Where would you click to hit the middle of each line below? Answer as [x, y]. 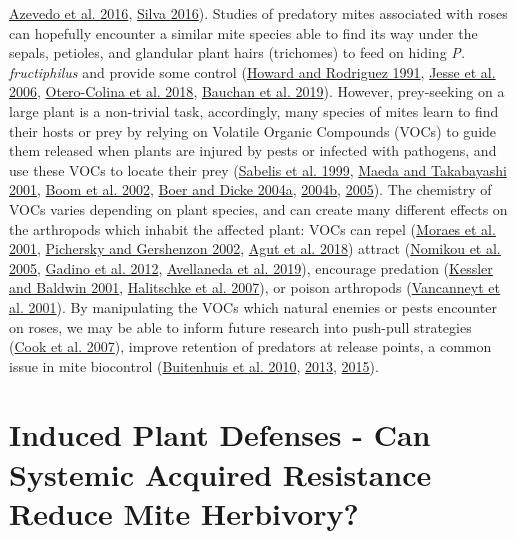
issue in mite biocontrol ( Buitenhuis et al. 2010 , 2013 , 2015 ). [194, 365]
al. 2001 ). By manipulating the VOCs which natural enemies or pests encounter [253, 306]
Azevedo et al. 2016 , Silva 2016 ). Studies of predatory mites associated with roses [258, 13]
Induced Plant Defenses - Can [220, 434]
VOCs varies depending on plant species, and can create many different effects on [258, 208]
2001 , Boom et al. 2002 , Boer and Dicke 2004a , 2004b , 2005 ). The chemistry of [250, 189]
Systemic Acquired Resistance [220, 473]
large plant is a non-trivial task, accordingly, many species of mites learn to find [254, 110]
